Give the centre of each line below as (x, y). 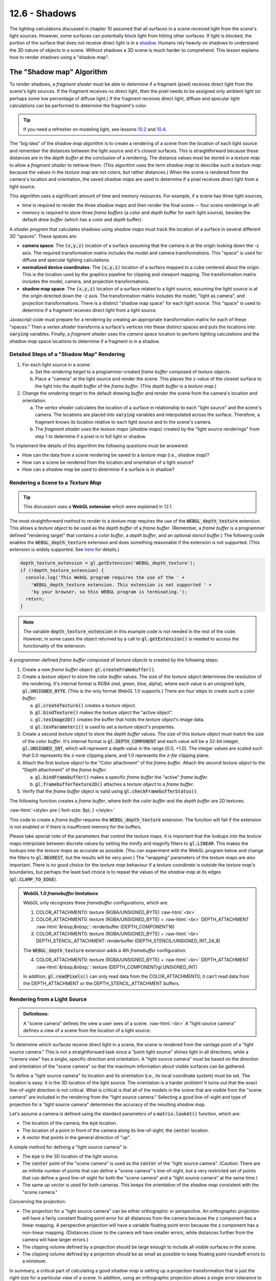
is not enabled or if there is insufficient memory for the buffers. (76, 827)
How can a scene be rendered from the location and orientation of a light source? (108, 462)
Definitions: (36, 1014)
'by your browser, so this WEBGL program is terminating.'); (109, 592)
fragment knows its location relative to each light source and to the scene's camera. (123, 422)
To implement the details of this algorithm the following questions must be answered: (99, 445)
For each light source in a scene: (57, 364)
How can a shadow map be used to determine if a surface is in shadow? (98, 469)
